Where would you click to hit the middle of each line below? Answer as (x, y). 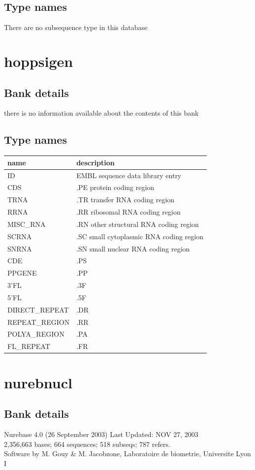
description (96, 162)
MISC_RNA (27, 224)
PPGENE (22, 273)
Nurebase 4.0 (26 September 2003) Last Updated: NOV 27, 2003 (101, 434)
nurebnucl (38, 382)
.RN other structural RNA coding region (138, 224)
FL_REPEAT (29, 346)
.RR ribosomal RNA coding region (128, 212)
